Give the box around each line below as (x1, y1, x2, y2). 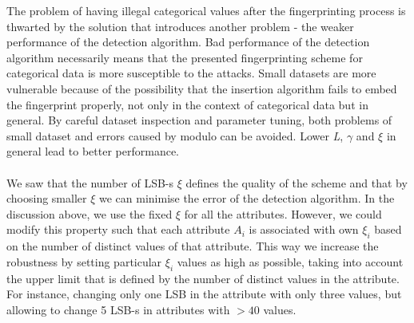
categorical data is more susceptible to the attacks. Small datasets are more (6, 65, 376, 81)
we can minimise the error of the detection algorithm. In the (98, 190, 395, 207)
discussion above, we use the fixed (6, 205, 173, 222)
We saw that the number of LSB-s (6, 174, 174, 191)
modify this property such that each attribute (6, 221, 230, 238)
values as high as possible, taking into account (177, 253, 404, 270)
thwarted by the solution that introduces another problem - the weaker (6, 18, 354, 34)
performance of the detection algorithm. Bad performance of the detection (6, 33, 370, 50)
